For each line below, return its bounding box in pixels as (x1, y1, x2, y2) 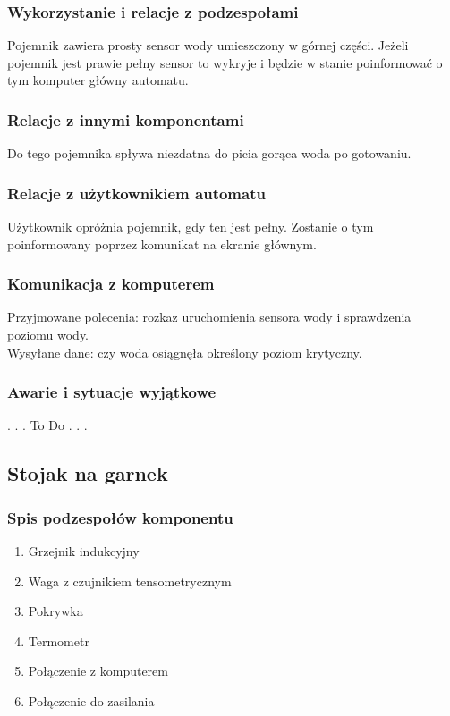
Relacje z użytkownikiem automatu (7, 181, 266, 204)
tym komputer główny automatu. (7, 71, 189, 89)
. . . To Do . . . (7, 416, 88, 434)
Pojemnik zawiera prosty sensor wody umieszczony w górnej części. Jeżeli (7, 36, 409, 55)
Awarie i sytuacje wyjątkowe (7, 381, 217, 403)
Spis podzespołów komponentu (7, 506, 233, 528)
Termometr (28, 631, 89, 650)
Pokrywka (28, 602, 83, 620)
